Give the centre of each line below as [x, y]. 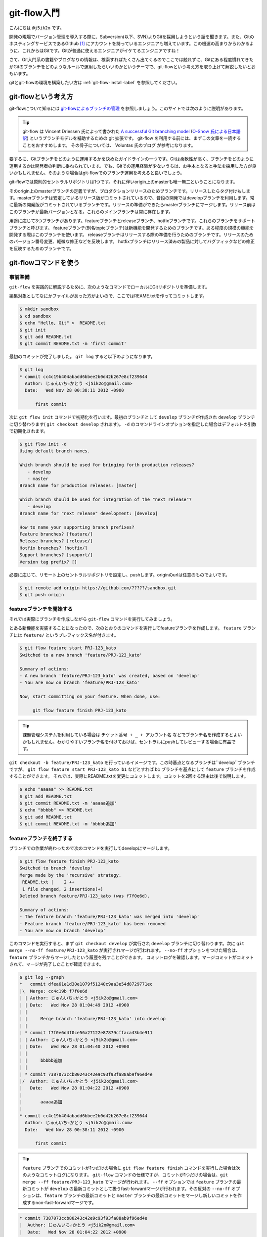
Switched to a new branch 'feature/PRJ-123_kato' [81, 655]
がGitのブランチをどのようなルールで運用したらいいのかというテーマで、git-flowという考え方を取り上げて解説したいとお [132, 66]
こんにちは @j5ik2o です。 [37, 28]
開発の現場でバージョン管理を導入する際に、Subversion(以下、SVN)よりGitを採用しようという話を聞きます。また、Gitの [132, 37]
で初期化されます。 [28, 431]
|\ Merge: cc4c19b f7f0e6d [53, 991]
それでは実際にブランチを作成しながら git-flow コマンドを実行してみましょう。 [92, 619]
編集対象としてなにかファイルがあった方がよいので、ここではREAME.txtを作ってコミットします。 [108, 296]
